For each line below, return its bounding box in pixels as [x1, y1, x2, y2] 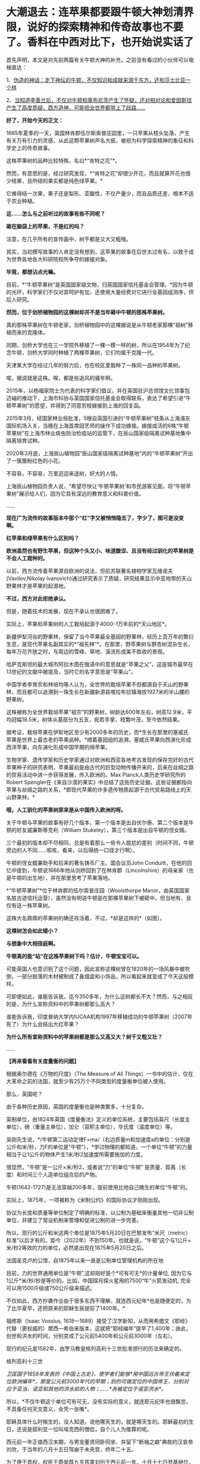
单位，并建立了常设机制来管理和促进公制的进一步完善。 [6, 1216, 142, 1223]
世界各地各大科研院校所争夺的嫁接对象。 [11, 255, 111, 263]
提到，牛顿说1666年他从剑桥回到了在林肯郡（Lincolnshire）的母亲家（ [16, 867, 189, 874]
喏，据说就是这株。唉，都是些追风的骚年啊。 [6, 374, 116, 381]
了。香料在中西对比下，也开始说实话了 [6, 35, 195, 49]
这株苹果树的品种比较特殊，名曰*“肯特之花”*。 [6, 156, 121, 164]
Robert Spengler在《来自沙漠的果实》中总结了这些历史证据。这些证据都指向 [6, 778, 192, 785]
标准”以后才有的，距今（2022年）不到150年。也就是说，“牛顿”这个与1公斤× [6, 1236, 192, 1244]
